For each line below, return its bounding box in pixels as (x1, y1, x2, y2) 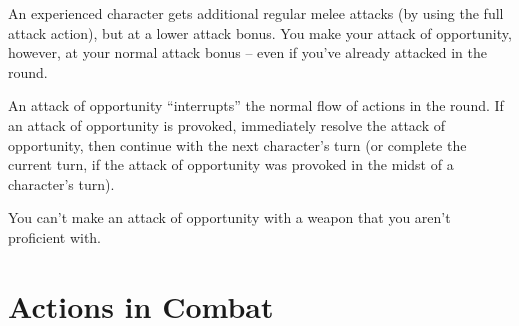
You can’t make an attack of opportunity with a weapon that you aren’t (8, 207, 451, 228)
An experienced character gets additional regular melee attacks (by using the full (8, 3, 504, 23)
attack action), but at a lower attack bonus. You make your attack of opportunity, (8, 22, 512, 43)
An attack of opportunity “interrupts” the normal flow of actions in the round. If (8, 95, 504, 116)
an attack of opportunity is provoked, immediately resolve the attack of (8, 114, 445, 135)
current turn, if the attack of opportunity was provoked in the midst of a (8, 154, 454, 175)
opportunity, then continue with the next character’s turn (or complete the (8, 134, 467, 155)
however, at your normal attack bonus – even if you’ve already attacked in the (8, 42, 487, 63)
